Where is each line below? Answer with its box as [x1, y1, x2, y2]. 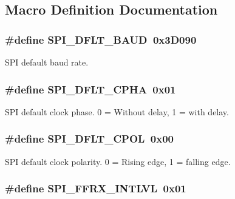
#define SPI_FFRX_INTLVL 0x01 [5, 181, 186, 196]
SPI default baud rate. [5, 56, 89, 68]
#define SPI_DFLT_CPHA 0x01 [5, 81, 176, 96]
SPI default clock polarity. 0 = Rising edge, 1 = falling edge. [5, 155, 231, 167]
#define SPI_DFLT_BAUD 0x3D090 [5, 32, 197, 47]
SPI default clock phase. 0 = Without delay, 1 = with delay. [5, 105, 229, 118]
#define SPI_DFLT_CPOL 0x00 [5, 131, 174, 146]
